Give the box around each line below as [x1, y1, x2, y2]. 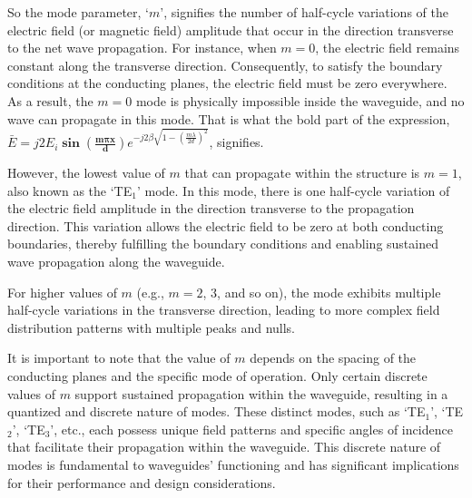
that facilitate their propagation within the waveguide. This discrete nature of [7, 437, 441, 456]
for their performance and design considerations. [7, 473, 276, 492]
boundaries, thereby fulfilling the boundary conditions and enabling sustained [7, 234, 438, 253]
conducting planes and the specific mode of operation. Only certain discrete [7, 366, 428, 385]
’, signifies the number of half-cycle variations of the [160, 3, 448, 21]
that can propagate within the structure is [184, 163, 420, 182]
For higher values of [7, 282, 117, 301]
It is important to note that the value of [7, 348, 231, 367]
